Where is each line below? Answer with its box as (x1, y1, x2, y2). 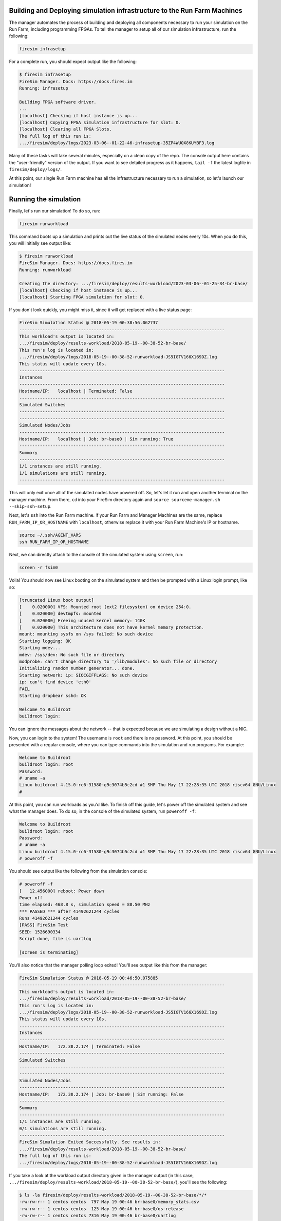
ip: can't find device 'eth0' (19, 679, 92, 685)
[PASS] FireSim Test (19, 922, 68, 928)
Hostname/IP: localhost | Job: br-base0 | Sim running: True (19, 436, 174, 442)
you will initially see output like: (9, 240, 72, 246)
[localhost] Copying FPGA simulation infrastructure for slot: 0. (19, 120, 181, 125)
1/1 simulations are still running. (19, 470, 107, 476)
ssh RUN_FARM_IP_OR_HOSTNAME (19, 539, 89, 545)
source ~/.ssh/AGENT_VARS (19, 532, 81, 538)
